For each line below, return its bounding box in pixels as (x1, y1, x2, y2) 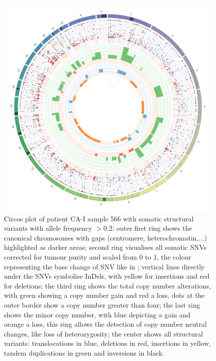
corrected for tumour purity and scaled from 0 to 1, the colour (4, 251, 191, 262)
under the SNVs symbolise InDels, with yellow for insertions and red (4, 271, 210, 281)
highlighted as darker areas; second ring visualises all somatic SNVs (4, 242, 207, 252)
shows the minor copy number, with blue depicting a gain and (4, 309, 190, 319)
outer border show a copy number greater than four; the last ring (4, 299, 200, 310)
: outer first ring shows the (112, 223, 192, 233)
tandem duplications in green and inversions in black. (4, 347, 164, 358)
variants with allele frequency (4, 223, 92, 233)
